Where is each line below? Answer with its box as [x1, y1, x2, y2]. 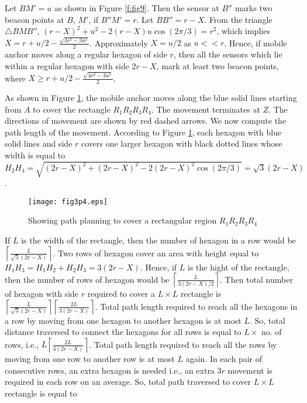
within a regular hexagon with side [5, 59, 129, 72]
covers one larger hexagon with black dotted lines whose [81, 137, 282, 150]
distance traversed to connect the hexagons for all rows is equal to [5, 326, 242, 338]
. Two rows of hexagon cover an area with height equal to [53, 246, 259, 259]
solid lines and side [5, 137, 73, 150]
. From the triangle [204, 13, 272, 25]
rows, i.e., [5, 338, 39, 350]
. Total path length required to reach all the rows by [89, 338, 277, 350]
